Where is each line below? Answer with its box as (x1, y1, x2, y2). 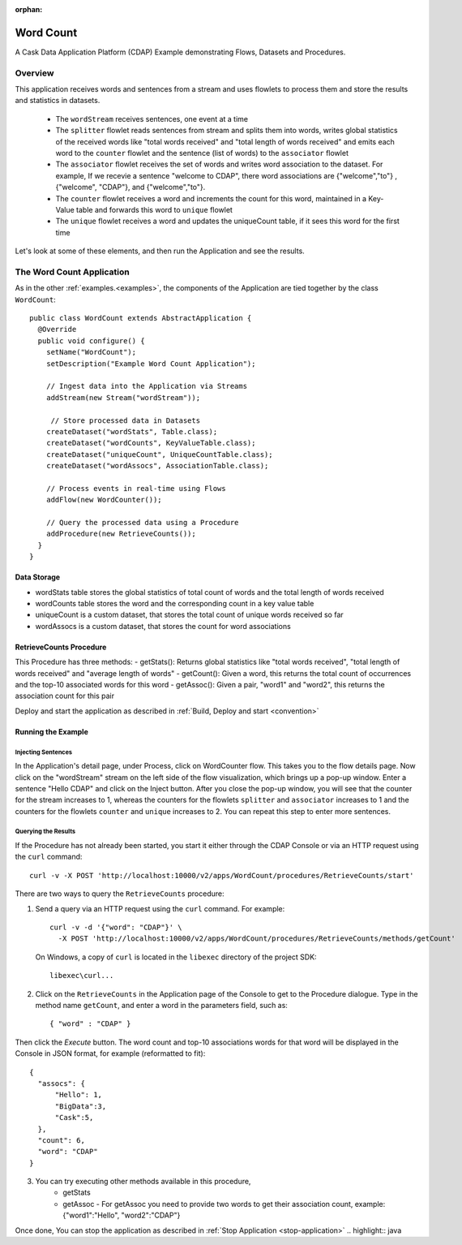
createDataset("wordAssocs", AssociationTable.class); (45, 461, 269, 471)
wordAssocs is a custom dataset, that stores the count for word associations (35, 621, 291, 631)
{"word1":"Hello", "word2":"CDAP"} (62, 1210, 181, 1221)
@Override (37, 325, 77, 334)
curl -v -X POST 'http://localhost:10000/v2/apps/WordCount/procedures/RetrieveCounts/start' (29, 871, 414, 880)
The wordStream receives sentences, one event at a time (55, 114, 249, 123)
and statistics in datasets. (15, 96, 101, 106)
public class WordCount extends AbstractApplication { (29, 313, 252, 323)
